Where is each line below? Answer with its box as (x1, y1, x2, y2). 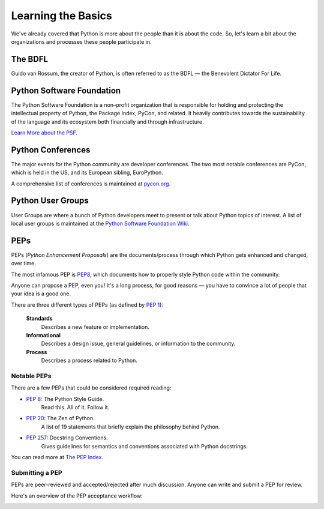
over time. (11, 260, 36, 267)
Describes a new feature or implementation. (41, 323, 150, 330)
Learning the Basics (11, 9, 112, 22)
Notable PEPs (11, 372, 52, 380)
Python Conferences (11, 145, 91, 155)
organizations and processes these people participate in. (11, 38, 152, 45)
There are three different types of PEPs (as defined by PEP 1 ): (11, 301, 163, 309)
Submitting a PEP (11, 468, 62, 477)
